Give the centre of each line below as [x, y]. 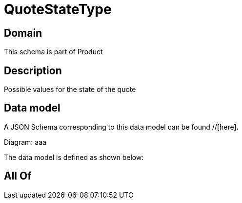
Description [33, 70]
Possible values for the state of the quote [70, 90]
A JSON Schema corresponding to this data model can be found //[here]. [121, 127]
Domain [23, 33]
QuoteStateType [58, 9]
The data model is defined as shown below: [74, 157]
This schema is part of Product [53, 52]
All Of [18, 176]
